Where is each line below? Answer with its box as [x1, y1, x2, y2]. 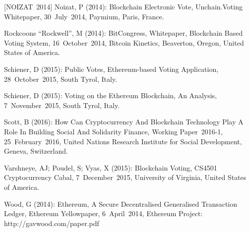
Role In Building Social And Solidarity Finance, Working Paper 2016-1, [4, 126, 223, 136]
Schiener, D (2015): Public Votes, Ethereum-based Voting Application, [4, 63, 219, 74]
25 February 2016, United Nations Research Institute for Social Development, [4, 136, 242, 146]
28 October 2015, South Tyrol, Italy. [4, 73, 118, 84]
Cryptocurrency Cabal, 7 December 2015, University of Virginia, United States [4, 172, 247, 182]
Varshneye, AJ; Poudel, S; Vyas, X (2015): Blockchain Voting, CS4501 [4, 162, 217, 173]
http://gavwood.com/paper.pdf [4, 218, 99, 228]
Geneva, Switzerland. [4, 146, 68, 156]
